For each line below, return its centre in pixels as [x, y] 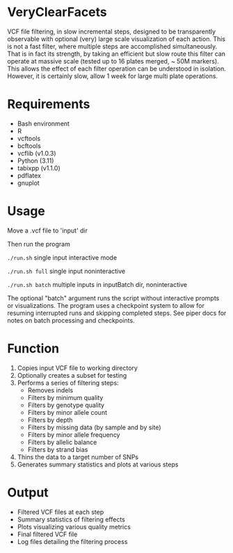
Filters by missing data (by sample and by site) [94, 427]
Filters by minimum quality [65, 397]
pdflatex [29, 175]
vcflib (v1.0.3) [37, 153]
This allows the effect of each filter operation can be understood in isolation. [116, 68]
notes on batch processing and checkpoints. [71, 320]
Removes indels [50, 390]
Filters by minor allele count [67, 412]
